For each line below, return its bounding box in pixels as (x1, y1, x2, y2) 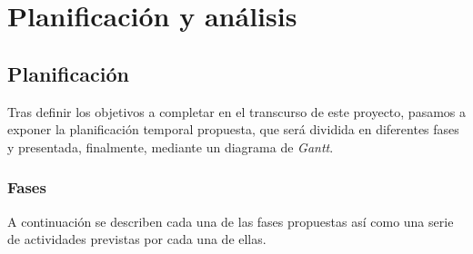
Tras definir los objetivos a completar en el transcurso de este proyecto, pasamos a (7, 102, 467, 121)
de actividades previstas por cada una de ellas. (7, 230, 267, 249)
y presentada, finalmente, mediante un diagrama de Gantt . (7, 137, 334, 156)
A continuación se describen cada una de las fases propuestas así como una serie (7, 211, 454, 230)
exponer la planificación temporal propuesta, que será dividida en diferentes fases (7, 120, 459, 139)
